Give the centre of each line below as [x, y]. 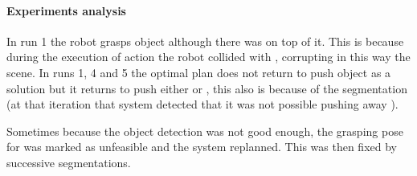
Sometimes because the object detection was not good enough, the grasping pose [205, 131]
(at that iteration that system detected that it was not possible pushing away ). [202, 104]
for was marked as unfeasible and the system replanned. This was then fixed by [202, 147]
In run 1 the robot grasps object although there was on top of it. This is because [205, 41]
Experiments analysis [66, 10]
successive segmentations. [69, 162]
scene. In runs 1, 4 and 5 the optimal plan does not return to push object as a [199, 72]
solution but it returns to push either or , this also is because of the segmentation [207, 88]
